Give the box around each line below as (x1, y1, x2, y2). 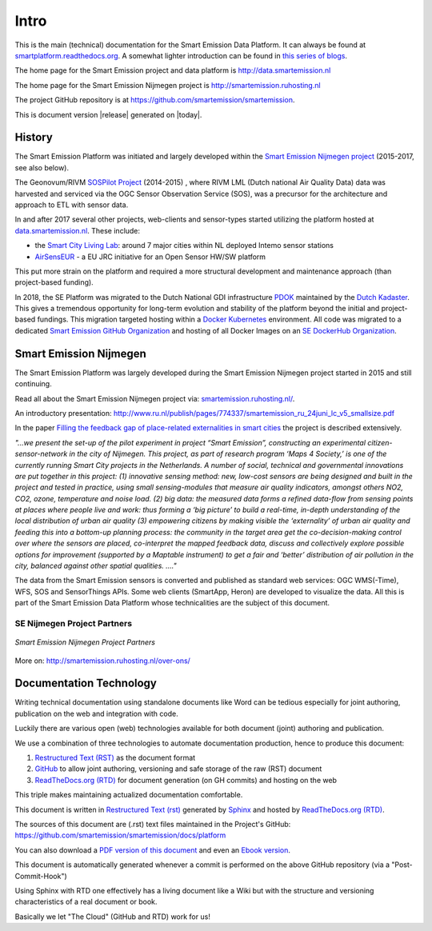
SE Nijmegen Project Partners (14, 617, 132, 629)
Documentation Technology (14, 677, 158, 690)
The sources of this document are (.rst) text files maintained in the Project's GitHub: (14, 819, 291, 829)
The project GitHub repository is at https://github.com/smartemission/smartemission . (14, 95, 295, 105)
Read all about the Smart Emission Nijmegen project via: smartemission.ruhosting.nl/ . (14, 394, 295, 403)
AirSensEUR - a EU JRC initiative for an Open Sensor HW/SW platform (34, 252, 266, 262)
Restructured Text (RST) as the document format (34, 753, 196, 763)
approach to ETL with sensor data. (14, 200, 129, 210)
